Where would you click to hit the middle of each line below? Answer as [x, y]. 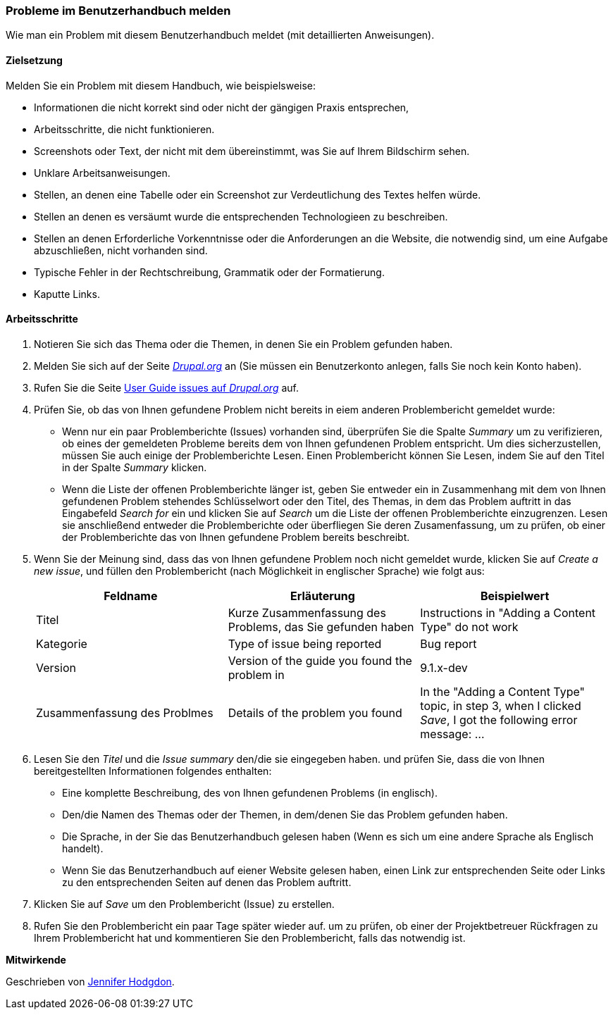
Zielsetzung [34, 60]
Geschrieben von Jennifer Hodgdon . [90, 981]
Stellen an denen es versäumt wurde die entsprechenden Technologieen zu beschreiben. [241, 216]
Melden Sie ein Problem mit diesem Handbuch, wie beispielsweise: [161, 85]
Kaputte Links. [67, 294]
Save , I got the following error [499, 720]
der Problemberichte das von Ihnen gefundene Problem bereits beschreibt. [236, 537]
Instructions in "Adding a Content [508, 612]
